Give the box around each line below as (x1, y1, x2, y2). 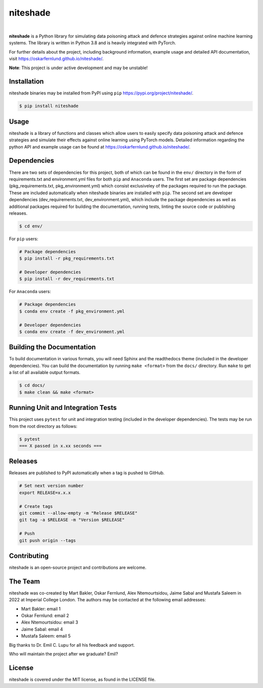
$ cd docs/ (19, 383, 45, 388)
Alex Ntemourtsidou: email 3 (21, 619, 78, 625)
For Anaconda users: (9, 289, 51, 295)
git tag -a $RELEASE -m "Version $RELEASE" (19, 517, 125, 523)
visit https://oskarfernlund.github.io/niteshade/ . (9, 56, 104, 62)
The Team (9, 577, 40, 585)
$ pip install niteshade (19, 103, 79, 109)
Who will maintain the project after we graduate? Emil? (9, 651, 118, 657)
